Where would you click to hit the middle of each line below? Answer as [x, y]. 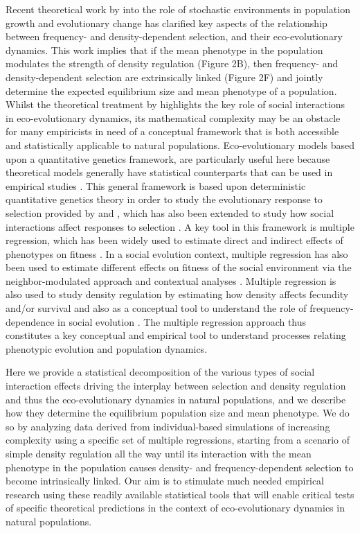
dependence [30, 321]
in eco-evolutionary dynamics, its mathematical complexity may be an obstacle [173, 117]
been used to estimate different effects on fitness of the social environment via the [179, 267]
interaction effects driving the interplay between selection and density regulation [176, 386]
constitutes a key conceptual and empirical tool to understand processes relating [176, 335]
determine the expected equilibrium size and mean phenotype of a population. [171, 90]
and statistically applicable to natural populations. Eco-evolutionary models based [180, 145]
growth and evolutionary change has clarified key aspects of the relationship [166, 23]
